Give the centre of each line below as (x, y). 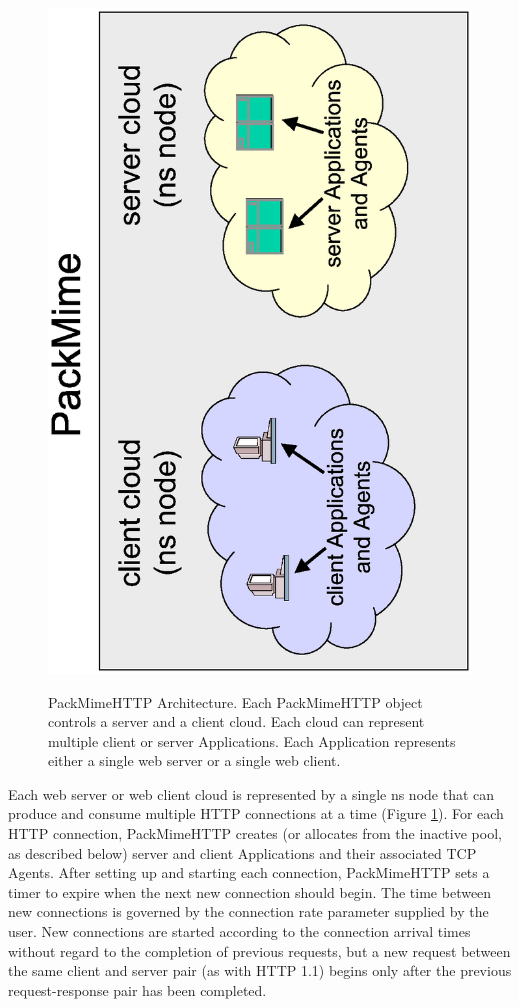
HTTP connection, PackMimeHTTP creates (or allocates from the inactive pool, (255, 833)
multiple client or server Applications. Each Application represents (252, 740)
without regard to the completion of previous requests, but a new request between (259, 950)
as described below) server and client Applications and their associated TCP (242, 852)
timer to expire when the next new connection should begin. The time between (250, 891)
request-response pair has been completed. (137, 989)
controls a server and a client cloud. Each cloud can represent (236, 721)
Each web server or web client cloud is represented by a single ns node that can (251, 793)
